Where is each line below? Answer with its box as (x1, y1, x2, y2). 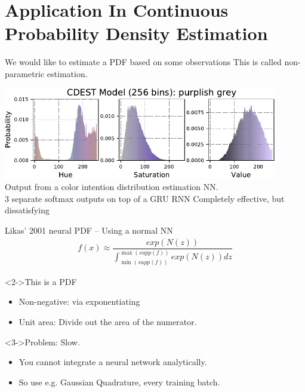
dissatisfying (5, 204, 50, 216)
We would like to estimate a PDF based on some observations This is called (5, 56, 282, 68)
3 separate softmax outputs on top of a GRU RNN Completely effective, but (5, 192, 285, 204)
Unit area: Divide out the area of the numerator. (19, 316, 197, 328)
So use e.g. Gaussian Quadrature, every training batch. (19, 375, 220, 388)
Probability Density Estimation (5, 21, 268, 45)
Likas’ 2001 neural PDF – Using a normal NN (5, 224, 173, 237)
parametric (5, 67, 45, 79)
